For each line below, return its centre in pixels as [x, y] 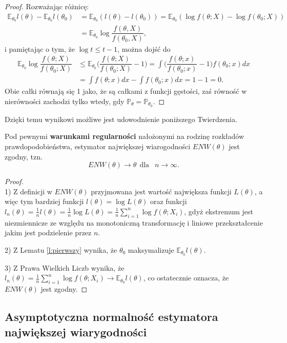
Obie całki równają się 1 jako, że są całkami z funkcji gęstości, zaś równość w [126, 91]
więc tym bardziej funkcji [44, 201]
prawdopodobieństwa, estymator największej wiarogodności [98, 146]
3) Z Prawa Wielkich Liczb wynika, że [65, 267]
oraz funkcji [168, 201]
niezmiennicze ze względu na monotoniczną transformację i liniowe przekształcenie [134, 222]
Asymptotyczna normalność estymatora [111, 317]
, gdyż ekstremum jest [219, 211]
